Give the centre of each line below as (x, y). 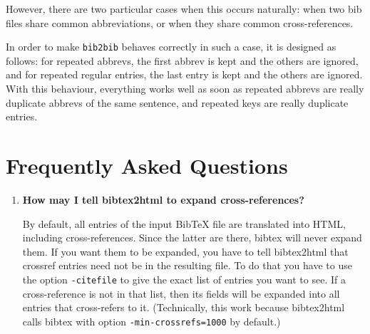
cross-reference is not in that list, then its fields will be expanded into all (181, 293)
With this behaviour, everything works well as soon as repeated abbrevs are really (185, 89)
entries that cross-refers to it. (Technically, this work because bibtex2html (184, 307)
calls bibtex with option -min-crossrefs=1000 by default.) (151, 321)
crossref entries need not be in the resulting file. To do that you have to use (187, 265)
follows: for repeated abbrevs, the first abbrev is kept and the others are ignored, (182, 60)
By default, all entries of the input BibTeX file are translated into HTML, (184, 223)
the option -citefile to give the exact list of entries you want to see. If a (184, 279)
